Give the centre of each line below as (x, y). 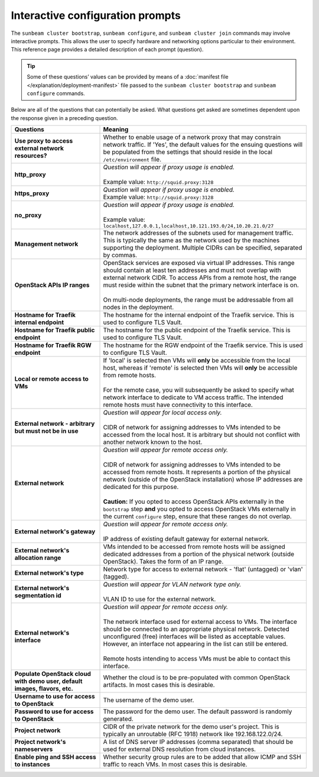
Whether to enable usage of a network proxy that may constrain (192, 137)
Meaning (116, 129)
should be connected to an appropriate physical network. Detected (196, 629)
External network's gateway (55, 532)
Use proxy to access (44, 141)
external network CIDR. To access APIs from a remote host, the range (200, 278)
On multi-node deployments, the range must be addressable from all (198, 300)
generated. (118, 719)
